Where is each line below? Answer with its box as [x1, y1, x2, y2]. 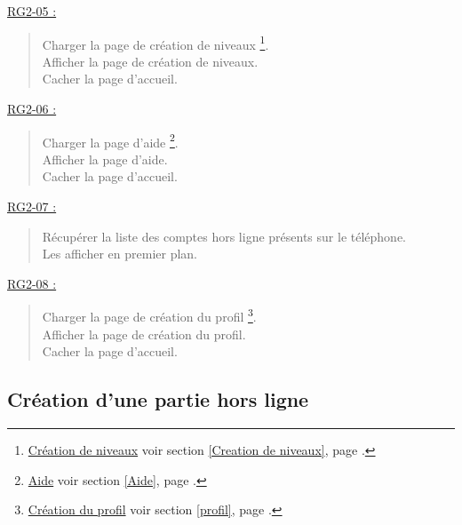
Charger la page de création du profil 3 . [42, 305, 257, 326]
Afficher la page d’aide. [42, 149, 168, 168]
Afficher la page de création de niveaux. [42, 52, 259, 70]
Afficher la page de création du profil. [42, 324, 246, 343]
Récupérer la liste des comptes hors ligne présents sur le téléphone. [42, 227, 407, 245]
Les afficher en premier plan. [42, 244, 197, 263]
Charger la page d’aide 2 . [42, 130, 179, 151]
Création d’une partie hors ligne [7, 386, 309, 413]
